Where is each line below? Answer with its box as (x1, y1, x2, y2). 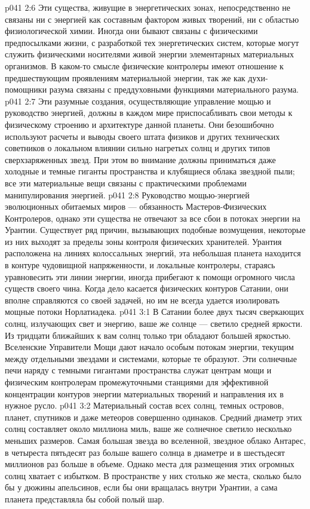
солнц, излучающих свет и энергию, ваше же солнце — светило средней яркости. (5, 317, 303, 330)
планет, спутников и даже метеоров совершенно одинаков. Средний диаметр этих (5, 410, 302, 423)
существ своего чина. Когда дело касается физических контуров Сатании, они (5, 282, 288, 295)
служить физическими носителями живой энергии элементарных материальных (5, 48, 294, 60)
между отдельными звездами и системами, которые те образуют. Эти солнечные (5, 352, 297, 364)
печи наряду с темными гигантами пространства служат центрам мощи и (5, 364, 272, 376)
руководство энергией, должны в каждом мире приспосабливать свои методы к (5, 106, 293, 119)
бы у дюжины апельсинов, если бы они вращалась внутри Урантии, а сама (5, 481, 278, 493)
